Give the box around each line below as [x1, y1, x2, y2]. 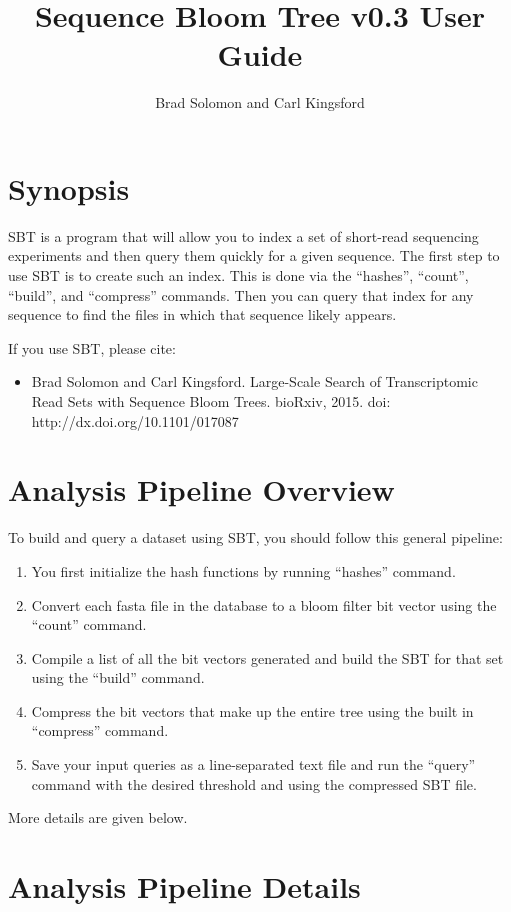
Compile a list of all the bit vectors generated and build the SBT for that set [31, 647, 504, 668]
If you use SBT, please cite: [8, 337, 176, 358]
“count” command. [31, 614, 147, 635]
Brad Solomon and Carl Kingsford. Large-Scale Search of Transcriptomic [31, 371, 478, 392]
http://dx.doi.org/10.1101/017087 [31, 410, 239, 431]
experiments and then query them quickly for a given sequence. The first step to [8, 245, 500, 266]
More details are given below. [8, 807, 188, 828]
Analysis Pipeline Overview [8, 469, 395, 510]
